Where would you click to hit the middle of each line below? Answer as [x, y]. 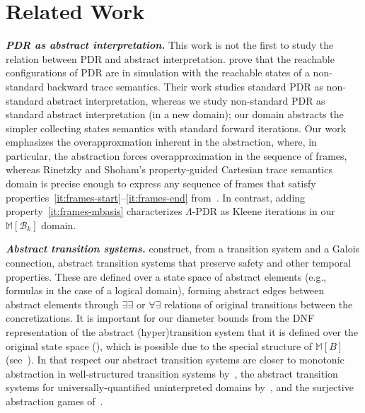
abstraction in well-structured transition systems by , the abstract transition [172, 373]
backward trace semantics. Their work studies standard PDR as [185, 86]
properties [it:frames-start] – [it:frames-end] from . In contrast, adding [156, 197]
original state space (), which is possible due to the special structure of [159, 345]
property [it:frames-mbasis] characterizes [94, 211]
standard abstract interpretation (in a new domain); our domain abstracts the [175, 114]
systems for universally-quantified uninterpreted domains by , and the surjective [180, 387]
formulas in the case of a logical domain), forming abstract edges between [165, 290]
